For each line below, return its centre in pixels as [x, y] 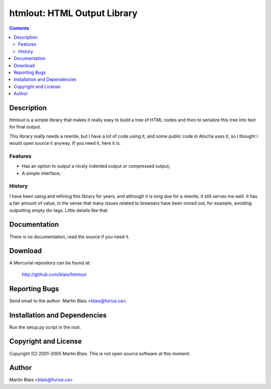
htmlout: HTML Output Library [74, 13]
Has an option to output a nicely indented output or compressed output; [96, 166]
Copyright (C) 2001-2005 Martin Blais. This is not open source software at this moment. [100, 353]
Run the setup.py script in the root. [45, 327]
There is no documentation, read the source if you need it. [70, 237]
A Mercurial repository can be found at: [50, 263]
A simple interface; [41, 173]
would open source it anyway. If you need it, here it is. [65, 143]
